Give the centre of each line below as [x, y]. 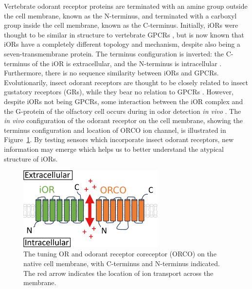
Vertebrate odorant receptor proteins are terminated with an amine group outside [126, 6]
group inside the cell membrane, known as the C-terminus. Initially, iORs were [121, 25]
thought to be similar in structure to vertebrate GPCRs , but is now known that [124, 34]
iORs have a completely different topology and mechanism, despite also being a [122, 44]
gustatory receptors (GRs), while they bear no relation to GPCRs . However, [119, 92]
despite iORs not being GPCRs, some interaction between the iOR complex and [124, 101]
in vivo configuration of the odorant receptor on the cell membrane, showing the [123, 120]
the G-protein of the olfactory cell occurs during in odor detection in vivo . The [123, 111]
